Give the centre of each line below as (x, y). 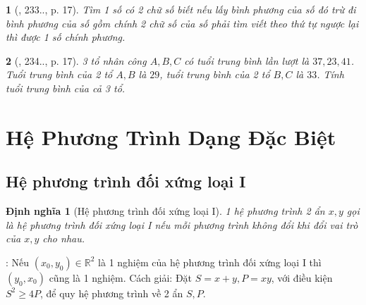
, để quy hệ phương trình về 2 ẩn (111, 293)
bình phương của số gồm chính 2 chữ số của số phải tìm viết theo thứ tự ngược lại (182, 23)
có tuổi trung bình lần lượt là (247, 60)
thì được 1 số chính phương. (66, 37)
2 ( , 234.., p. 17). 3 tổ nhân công (76, 60)
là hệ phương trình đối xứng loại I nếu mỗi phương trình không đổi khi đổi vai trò (182, 224)
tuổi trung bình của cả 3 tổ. (66, 88)
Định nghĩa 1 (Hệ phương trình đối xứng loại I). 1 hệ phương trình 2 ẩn (165, 211)
